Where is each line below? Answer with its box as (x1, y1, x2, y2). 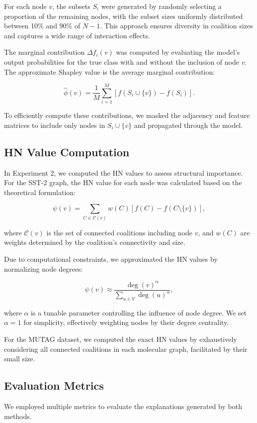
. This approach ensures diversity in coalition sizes (100, 20, 253, 31)
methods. (4, 411, 32, 421)
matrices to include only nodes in (4, 119, 105, 130)
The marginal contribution (4, 47, 85, 57)
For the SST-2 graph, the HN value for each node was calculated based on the (4, 177, 242, 188)
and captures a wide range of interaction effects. (4, 30, 150, 40)
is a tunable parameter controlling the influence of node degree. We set (31, 307, 247, 317)
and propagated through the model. (134, 119, 243, 130)
